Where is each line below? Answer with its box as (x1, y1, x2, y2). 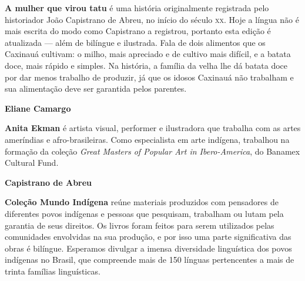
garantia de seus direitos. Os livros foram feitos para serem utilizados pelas (5, 219, 274, 231)
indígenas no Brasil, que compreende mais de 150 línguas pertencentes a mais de (5, 253, 294, 266)
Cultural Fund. (5, 156, 59, 169)
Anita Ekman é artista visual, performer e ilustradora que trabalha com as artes (5, 122, 301, 134)
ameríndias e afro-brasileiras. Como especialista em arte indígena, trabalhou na (5, 133, 290, 145)
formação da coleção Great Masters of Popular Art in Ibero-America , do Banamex (5, 145, 300, 157)
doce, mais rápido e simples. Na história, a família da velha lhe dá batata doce (5, 59, 288, 71)
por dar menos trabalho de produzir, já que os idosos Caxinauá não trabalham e (5, 71, 294, 83)
